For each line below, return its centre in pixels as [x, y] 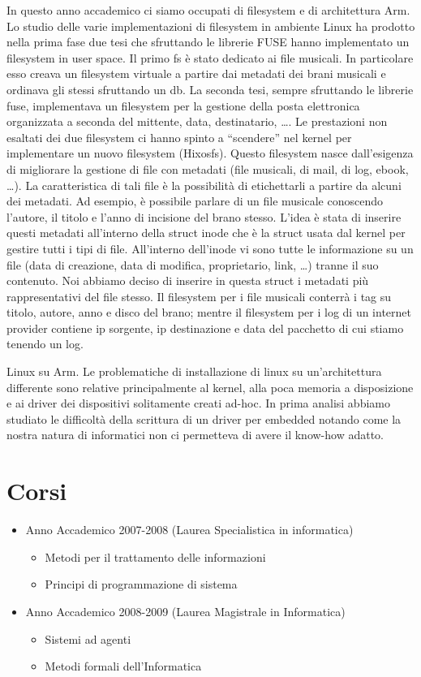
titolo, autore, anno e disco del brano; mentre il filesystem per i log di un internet [209, 312]
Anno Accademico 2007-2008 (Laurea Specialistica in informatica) [189, 530]
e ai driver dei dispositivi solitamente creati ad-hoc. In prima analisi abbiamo [198, 403]
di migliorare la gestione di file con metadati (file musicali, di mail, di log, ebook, [208, 168]
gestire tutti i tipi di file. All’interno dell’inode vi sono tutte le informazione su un [210, 248]
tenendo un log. [45, 344]
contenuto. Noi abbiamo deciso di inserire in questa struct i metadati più [188, 280]
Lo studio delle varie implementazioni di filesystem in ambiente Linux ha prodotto [211, 26]
